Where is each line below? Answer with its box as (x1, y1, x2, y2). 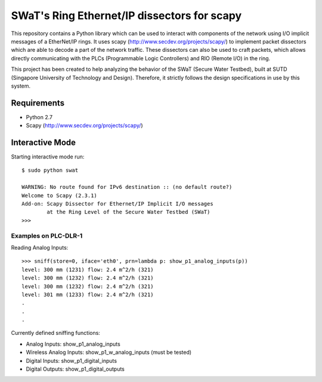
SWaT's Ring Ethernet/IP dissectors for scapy (11, 9, 242, 22)
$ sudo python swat (21, 167, 79, 174)
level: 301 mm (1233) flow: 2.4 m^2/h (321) (21, 291, 154, 298)
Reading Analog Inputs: (11, 244, 69, 251)
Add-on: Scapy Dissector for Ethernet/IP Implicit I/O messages (21, 200, 214, 207)
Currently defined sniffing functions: (11, 330, 101, 337)
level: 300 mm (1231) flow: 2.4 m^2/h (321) (21, 266, 154, 273)
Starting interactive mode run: (11, 153, 85, 160)
